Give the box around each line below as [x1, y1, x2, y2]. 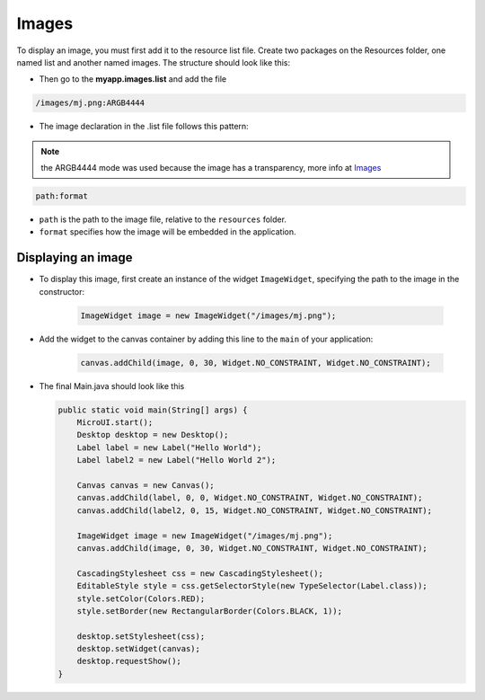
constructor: [39, 286, 85, 297]
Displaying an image [16, 250, 134, 265]
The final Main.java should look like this [39, 380, 185, 391]
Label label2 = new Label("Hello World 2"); [76, 455, 277, 465]
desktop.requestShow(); [76, 656, 181, 667]
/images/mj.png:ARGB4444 [35, 98, 145, 108]
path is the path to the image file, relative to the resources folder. [39, 214, 287, 225]
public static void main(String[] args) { [57, 404, 248, 415]
